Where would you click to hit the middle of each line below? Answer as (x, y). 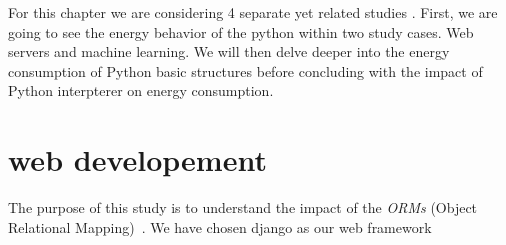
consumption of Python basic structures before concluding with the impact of (245, 70)
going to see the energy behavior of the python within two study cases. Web (241, 31)
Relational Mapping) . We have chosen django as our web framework (220, 226)
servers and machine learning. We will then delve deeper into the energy (229, 51)
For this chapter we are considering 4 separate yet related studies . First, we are (253, 12)
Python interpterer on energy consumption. (141, 90)
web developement (137, 159)
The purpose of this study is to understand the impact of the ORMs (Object (243, 207)
